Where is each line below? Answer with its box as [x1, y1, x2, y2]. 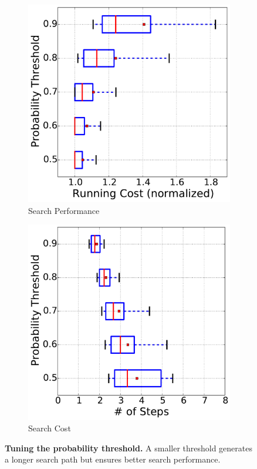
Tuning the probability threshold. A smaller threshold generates [5, 441, 252, 454]
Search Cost [28, 422, 71, 434]
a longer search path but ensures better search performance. [5, 453, 221, 465]
